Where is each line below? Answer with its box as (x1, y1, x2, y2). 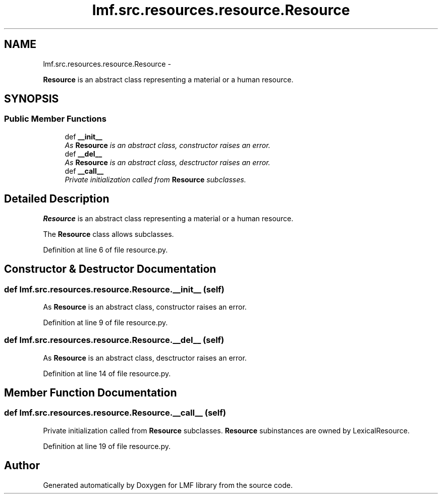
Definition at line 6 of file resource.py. (43, 245, 168, 254)
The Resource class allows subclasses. (43, 229, 174, 238)
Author (4, 459, 40, 472)
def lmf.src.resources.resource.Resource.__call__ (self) (4, 408, 226, 418)
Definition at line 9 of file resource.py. (43, 318, 168, 327)
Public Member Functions (4, 114, 106, 124)
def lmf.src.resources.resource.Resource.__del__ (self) (4, 335, 225, 345)
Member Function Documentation (4, 386, 177, 400)
